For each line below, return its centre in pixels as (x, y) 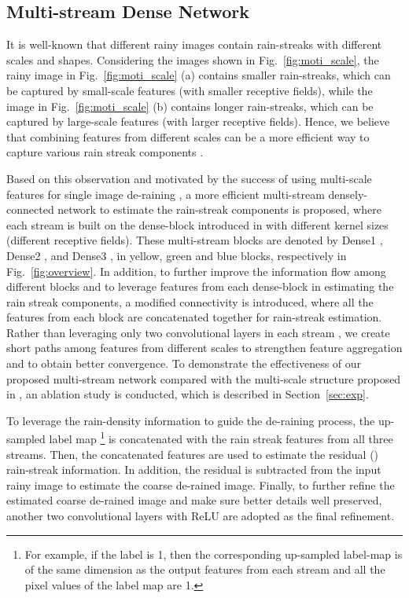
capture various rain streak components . (105, 152)
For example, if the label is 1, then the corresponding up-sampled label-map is (214, 554)
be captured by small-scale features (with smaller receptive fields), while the (190, 90)
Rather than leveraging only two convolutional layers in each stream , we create (198, 332)
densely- (348, 194)
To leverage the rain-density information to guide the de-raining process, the (191, 420)
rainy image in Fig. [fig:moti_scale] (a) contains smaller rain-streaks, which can (199, 75)
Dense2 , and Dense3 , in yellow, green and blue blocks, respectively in (177, 255)
